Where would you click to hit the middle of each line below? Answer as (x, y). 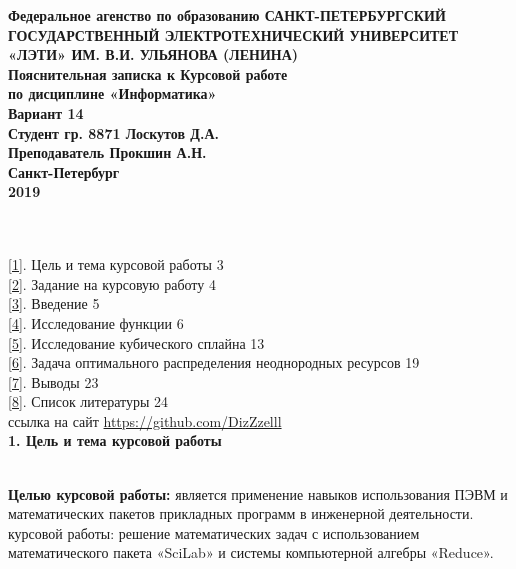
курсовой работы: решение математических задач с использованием (214, 532)
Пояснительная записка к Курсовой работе (148, 73)
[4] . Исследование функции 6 (96, 322)
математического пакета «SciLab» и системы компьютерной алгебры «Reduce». (251, 552)
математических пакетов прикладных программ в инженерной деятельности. (241, 513)
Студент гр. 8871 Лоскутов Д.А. (113, 132)
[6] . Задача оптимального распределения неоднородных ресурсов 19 (214, 362)
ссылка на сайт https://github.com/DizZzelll (145, 420)
